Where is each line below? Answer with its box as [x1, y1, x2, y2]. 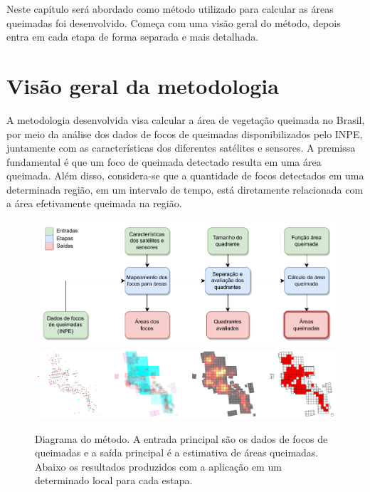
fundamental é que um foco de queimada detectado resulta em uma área [6, 154, 322, 169]
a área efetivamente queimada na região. [6, 196, 182, 211]
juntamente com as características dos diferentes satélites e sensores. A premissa [6, 140, 356, 155]
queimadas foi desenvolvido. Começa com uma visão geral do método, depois [6, 15, 341, 30]
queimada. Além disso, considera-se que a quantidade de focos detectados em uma [6, 168, 364, 183]
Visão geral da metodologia [6, 70, 279, 100]
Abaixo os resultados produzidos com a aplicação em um [35, 459, 282, 473]
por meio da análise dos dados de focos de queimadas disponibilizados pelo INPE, [6, 126, 363, 141]
